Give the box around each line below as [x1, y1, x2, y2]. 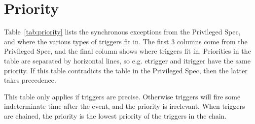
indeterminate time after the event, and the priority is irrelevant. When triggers [4, 101, 245, 111]
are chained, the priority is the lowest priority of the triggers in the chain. [4, 110, 227, 121]
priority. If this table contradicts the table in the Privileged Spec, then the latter [4, 65, 248, 75]
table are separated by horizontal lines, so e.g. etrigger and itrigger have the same [4, 55, 251, 65]
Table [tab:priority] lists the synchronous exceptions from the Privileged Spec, [4, 27, 241, 37]
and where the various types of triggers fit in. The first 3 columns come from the [4, 36, 248, 46]
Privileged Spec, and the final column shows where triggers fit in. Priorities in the [4, 46, 251, 56]
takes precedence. [4, 75, 56, 85]
